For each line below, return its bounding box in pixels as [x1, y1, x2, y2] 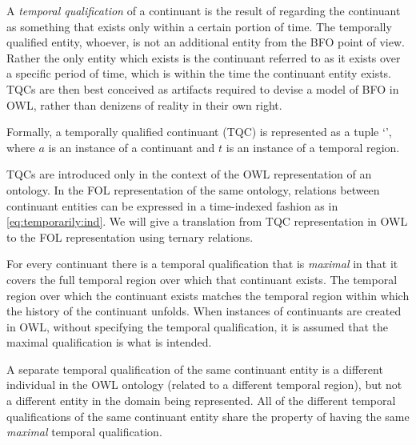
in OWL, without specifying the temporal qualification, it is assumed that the [6, 318, 388, 335]
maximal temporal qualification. [6, 423, 162, 440]
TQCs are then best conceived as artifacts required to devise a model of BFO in [6, 80, 399, 97]
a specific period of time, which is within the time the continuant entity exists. [6, 65, 391, 82]
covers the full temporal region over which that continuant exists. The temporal [6, 271, 398, 287]
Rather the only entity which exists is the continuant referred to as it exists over [6, 49, 401, 66]
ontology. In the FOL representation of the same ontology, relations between [6, 181, 380, 198]
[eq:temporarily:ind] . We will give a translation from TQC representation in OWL [6, 213, 408, 230]
